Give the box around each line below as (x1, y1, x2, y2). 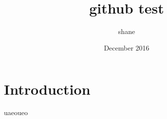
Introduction (4, 79, 91, 99)
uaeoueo (4, 107, 28, 118)
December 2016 (104, 42, 149, 52)
